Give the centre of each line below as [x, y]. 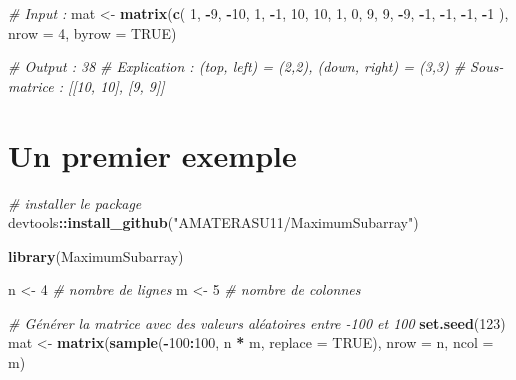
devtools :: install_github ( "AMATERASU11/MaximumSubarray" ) [213, 222]
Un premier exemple [152, 154]
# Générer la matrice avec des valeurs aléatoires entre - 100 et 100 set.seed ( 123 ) [257, 322]
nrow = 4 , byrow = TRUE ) [92, 32]
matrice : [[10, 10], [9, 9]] [86, 85]
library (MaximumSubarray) [96, 255]
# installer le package [75, 202]
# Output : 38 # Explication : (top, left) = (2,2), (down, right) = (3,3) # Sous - [256, 66]
